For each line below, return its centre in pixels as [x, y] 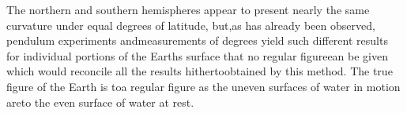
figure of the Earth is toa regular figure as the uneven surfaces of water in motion [203, 86]
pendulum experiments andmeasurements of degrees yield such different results [197, 40]
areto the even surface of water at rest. [100, 102]
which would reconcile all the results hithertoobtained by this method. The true [200, 71]
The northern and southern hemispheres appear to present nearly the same [188, 9]
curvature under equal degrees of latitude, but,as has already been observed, [191, 25]
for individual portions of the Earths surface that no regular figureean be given [197, 55]
